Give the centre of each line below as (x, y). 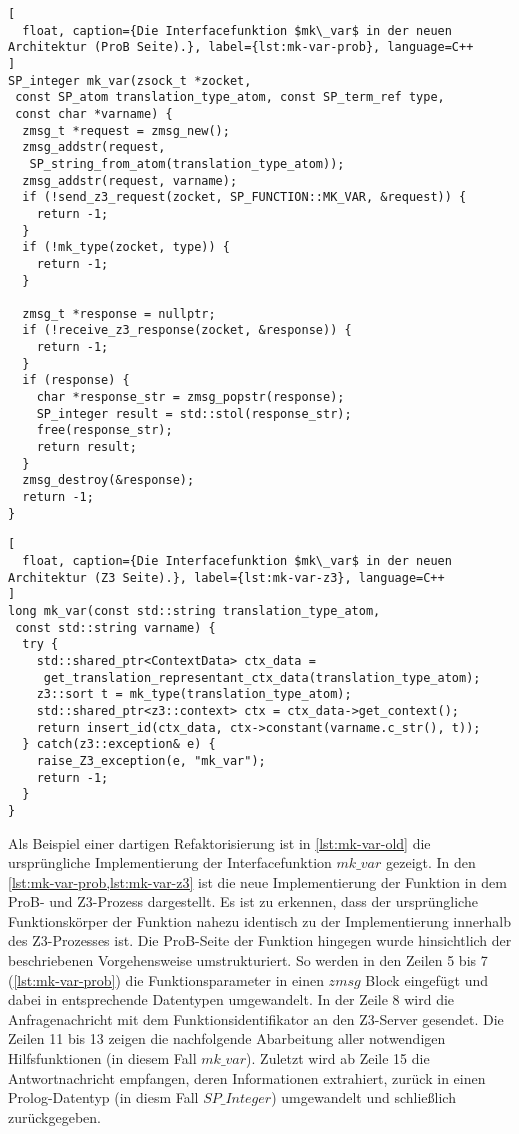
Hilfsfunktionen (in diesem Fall (102, 1058)
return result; (86, 447)
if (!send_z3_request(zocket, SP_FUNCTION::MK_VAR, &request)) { (244, 197)
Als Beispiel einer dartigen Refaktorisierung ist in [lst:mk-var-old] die (219, 842)
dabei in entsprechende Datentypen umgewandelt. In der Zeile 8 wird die (231, 999)
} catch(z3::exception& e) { (119, 744)
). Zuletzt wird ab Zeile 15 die (338, 1058)
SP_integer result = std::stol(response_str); (194, 413)
